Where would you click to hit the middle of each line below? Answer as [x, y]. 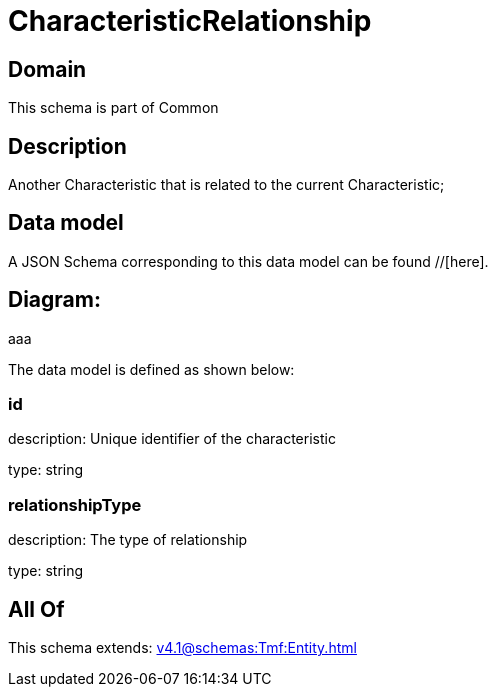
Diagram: [54, 300]
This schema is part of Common [113, 108]
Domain [47, 69]
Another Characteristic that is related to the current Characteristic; [226, 185]
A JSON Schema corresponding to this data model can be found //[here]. [248, 261]
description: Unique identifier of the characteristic [172, 439]
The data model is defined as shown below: [151, 369]
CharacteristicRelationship [190, 21]
